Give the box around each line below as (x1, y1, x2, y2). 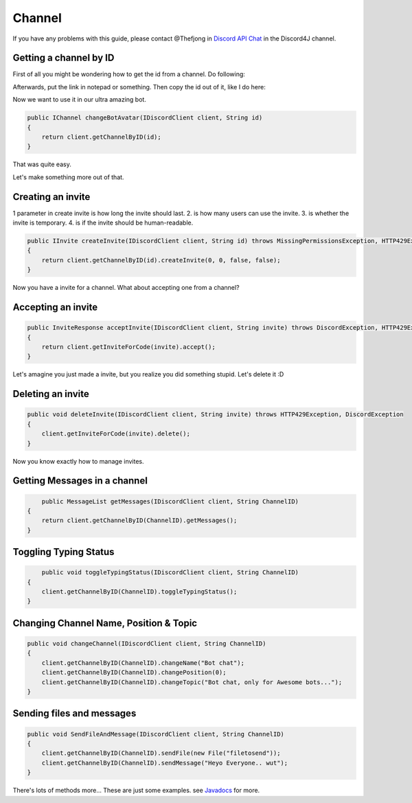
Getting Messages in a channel (12, 475, 148, 487)
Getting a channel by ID (12, 52, 115, 64)
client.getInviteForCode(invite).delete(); (41, 430, 190, 438)
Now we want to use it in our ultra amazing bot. (12, 95, 147, 104)
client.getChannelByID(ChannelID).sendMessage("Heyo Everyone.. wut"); (41, 759, 288, 767)
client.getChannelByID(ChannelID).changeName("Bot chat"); (41, 659, 245, 666)
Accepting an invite (12, 302, 98, 313)
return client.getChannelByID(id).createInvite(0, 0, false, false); (41, 256, 281, 264)
